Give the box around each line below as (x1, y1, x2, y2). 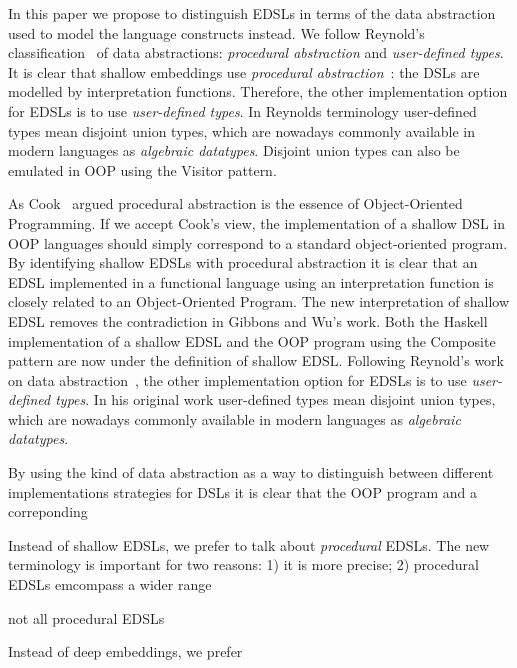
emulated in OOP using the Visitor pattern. (8, 159, 277, 180)
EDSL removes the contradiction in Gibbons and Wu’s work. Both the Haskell (8, 310, 488, 331)
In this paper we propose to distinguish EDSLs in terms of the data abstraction (8, 3, 496, 23)
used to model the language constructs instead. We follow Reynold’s (8, 22, 425, 43)
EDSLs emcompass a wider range (8, 574, 212, 595)
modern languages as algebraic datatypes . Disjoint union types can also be (8, 140, 460, 161)
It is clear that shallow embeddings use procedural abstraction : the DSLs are (8, 61, 480, 82)
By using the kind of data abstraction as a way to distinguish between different (8, 462, 494, 483)
